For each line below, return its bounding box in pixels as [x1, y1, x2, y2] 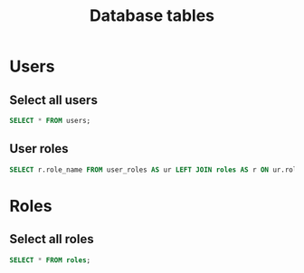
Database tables [89, 5, 215, 26]
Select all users [9, 92, 98, 108]
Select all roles [9, 231, 94, 247]
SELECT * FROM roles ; [9, 255, 91, 265]
